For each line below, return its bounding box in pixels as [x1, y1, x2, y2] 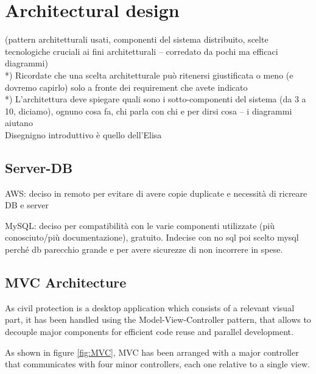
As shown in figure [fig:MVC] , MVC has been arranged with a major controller [5, 345, 299, 358]
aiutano [5, 116, 33, 129]
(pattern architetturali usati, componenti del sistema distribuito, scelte [5, 33, 269, 46]
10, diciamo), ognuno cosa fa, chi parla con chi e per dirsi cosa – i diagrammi [5, 104, 292, 117]
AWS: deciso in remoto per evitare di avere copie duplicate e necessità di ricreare [5, 186, 307, 199]
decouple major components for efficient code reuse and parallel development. [5, 325, 293, 338]
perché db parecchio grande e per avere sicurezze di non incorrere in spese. [5, 243, 283, 256]
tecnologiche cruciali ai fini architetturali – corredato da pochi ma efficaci [5, 44, 278, 57]
